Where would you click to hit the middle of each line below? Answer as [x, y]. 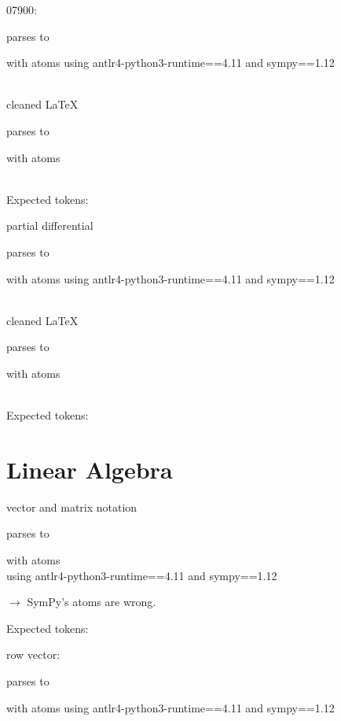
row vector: [33, 654]
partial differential [50, 226]
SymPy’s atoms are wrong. [92, 602]
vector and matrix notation [72, 507]
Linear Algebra [90, 469]
